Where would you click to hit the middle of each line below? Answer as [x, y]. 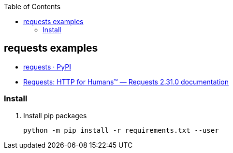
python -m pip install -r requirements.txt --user [121, 130]
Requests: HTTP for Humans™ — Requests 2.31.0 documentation [126, 82]
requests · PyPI [47, 67]
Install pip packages [55, 115]
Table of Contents [32, 7]
